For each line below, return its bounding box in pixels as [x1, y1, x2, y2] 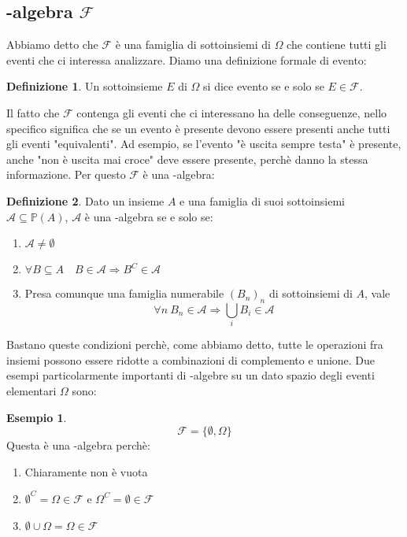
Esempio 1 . [6, 409, 67, 425]
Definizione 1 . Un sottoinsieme [6, 78, 163, 94]
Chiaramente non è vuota [24, 463, 148, 480]
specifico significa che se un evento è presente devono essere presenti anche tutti [6, 120, 390, 136]
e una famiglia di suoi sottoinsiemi [179, 192, 345, 209]
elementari [6, 383, 57, 399]
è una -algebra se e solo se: [84, 208, 213, 224]
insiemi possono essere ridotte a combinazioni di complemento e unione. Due [6, 351, 376, 368]
